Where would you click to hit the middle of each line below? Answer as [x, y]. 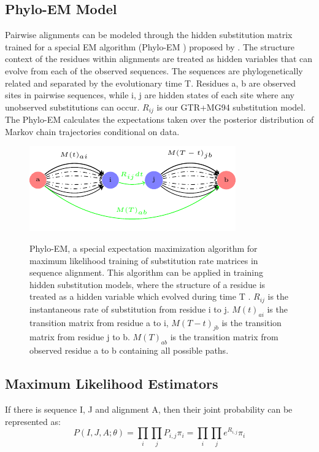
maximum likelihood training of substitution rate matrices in [144, 260]
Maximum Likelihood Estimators [112, 384]
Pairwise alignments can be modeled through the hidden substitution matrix [149, 35]
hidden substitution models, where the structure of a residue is [148, 284]
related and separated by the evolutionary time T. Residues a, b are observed [150, 83]
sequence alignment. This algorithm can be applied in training [146, 272]
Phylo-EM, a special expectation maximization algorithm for [144, 248]
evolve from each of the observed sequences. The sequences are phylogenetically [154, 70]
